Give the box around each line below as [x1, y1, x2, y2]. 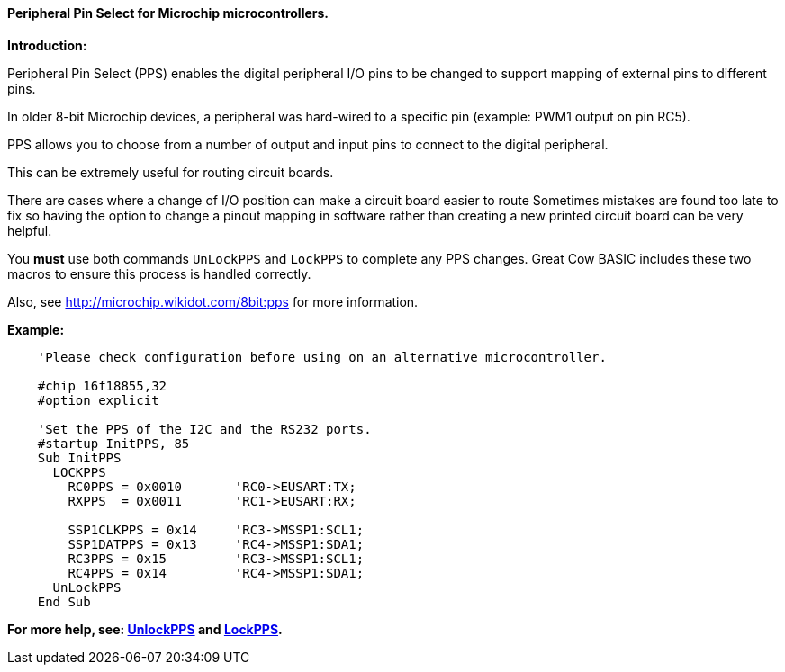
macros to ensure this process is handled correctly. [7, 265, 311, 282]
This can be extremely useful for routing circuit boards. [7, 164, 334, 180]
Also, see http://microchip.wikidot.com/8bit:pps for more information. [7, 293, 419, 309]
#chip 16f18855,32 [37, 378, 167, 393]
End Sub [37, 594, 91, 609]
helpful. [7, 222, 52, 238]
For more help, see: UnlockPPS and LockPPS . [7, 621, 283, 637]
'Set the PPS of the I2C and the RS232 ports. [37, 421, 372, 436]
